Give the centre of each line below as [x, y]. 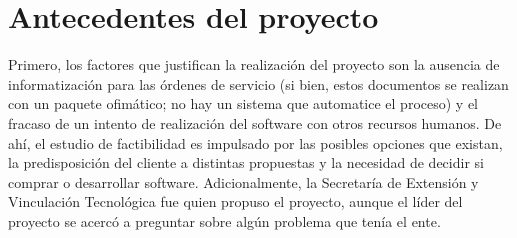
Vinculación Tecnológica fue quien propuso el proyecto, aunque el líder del [235, 201]
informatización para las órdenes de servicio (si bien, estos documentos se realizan [258, 83]
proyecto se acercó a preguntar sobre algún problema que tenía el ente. [224, 220]
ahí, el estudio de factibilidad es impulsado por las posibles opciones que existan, [255, 142]
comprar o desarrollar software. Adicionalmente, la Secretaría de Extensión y [243, 181]
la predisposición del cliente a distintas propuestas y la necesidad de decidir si [246, 162]
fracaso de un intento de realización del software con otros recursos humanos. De [255, 122]
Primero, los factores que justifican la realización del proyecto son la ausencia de [254, 64]
